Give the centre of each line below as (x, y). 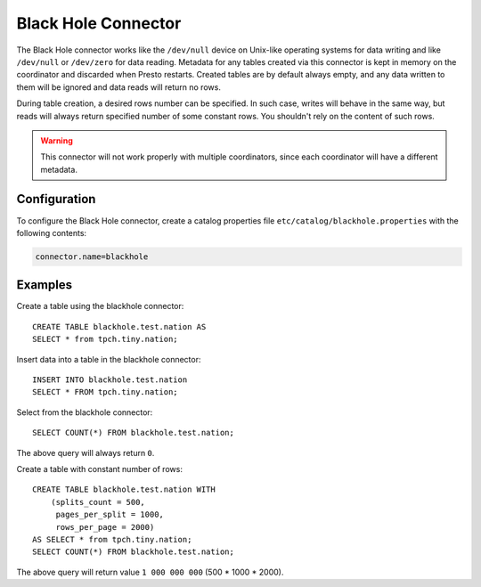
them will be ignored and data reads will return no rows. (119, 87)
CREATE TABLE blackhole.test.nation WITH (124, 489)
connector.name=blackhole (92, 257)
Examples (45, 285)
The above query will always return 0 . (86, 452)
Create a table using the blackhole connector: (100, 306)
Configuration (56, 199)
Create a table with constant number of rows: (99, 469)
